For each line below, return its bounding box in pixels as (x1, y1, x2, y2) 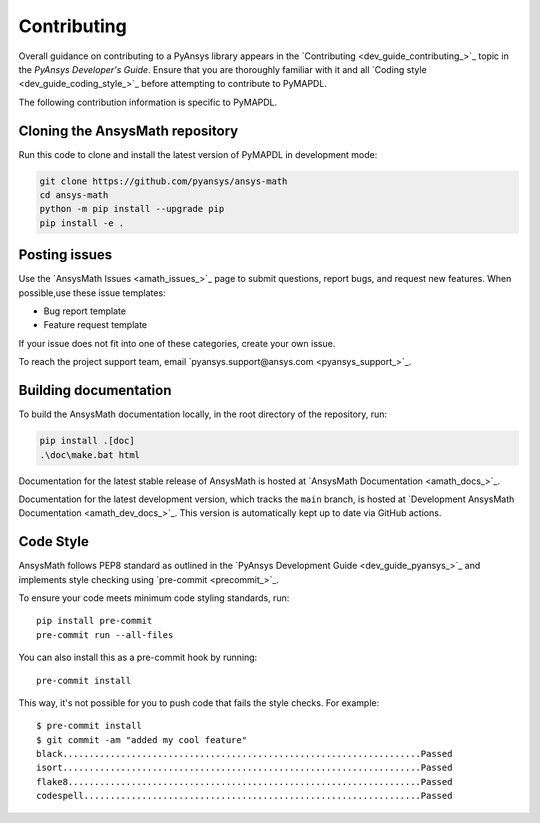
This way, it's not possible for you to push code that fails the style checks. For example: (18, 696, 380, 709)
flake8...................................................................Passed (36, 776, 453, 787)
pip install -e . (39, 217, 125, 229)
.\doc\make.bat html (39, 449, 140, 460)
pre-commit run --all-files (36, 629, 174, 640)
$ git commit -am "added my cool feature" (36, 734, 248, 745)
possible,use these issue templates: (18, 286, 166, 299)
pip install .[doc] (39, 435, 135, 447)
